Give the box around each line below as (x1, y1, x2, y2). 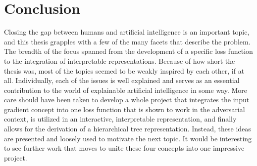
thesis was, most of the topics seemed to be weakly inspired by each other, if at (4, 65, 245, 76)
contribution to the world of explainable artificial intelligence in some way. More (4, 84, 248, 95)
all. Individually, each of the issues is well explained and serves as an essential (4, 75, 240, 85)
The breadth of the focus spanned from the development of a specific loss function (4, 46, 253, 56)
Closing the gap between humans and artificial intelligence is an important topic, (4, 27, 250, 37)
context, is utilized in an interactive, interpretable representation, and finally (4, 114, 237, 124)
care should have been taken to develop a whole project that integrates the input (4, 94, 250, 105)
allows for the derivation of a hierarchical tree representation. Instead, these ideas (4, 124, 251, 134)
